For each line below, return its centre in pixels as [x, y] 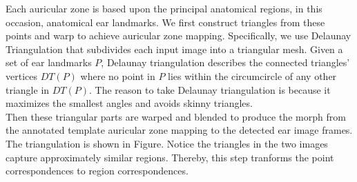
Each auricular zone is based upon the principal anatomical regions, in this [164, 8]
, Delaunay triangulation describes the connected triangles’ [225, 62]
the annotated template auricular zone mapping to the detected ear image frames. [179, 130]
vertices [21, 75]
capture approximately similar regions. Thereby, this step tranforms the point [170, 157]
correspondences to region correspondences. [97, 171]
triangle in [28, 89]
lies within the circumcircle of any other [252, 75]
